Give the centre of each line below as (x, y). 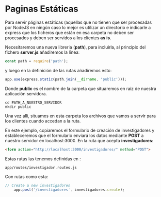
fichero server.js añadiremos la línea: (42, 52)
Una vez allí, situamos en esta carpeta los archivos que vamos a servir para (80, 116)
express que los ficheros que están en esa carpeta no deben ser (70, 32)
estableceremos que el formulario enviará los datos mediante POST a (74, 135)
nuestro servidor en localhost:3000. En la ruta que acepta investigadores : (79, 140)
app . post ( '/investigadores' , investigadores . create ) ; (69, 190)
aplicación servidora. (26, 93)
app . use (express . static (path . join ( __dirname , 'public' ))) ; (66, 79)
